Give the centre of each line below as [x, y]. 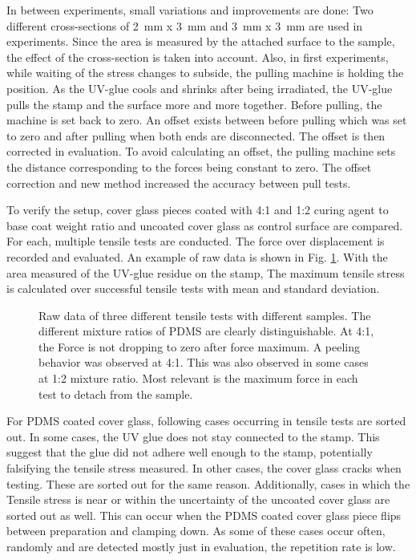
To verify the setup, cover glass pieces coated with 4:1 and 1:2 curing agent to [198, 210]
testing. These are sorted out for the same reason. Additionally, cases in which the [208, 483]
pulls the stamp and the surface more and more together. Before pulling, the [194, 104]
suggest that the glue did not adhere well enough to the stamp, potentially [190, 452]
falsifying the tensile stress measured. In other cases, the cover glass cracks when [204, 468]
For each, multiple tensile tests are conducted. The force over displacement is [196, 241]
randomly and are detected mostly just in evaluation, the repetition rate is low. [201, 546]
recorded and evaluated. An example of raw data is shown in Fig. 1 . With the [197, 256]
